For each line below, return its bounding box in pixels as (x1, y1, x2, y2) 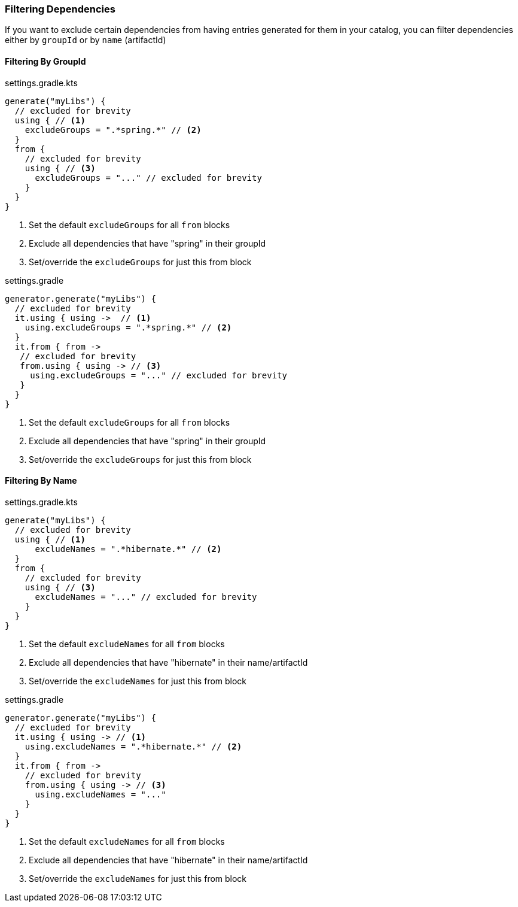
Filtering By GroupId (5, 56, 86, 66)
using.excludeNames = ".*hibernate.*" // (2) (25, 741, 242, 751)
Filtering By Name (5, 475, 77, 486)
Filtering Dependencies (5, 3, 115, 15)
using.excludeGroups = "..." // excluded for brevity (30, 370, 288, 380)
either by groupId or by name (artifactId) (5, 35, 166, 45)
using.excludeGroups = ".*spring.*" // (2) (25, 322, 232, 332)
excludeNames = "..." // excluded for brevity (35, 591, 257, 602)
